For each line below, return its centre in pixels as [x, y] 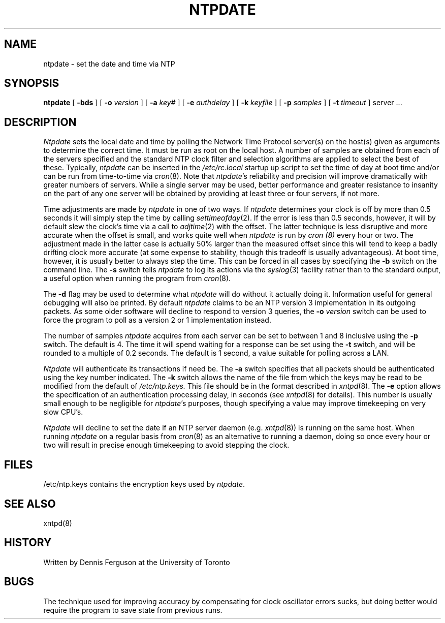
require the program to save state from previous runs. [133, 610]
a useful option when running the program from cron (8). [137, 278]
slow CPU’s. [63, 412]
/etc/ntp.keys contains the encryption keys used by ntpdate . [144, 484]
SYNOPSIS [32, 83]
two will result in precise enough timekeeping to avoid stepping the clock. [166, 445]
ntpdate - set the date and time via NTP [109, 64]
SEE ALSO [30, 504]
